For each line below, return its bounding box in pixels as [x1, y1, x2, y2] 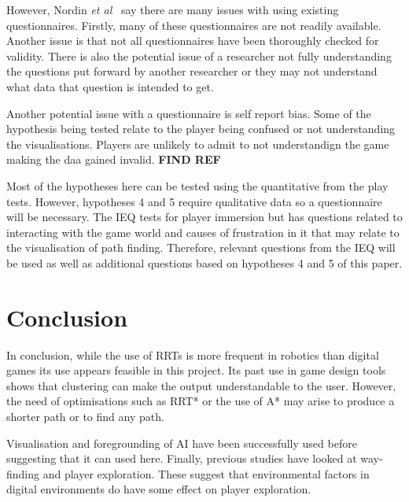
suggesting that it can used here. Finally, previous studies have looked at [6, 450, 357, 467]
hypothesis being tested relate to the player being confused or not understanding [6, 120, 396, 137]
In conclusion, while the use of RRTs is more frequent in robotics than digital [6, 346, 379, 363]
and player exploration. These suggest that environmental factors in [42, 465, 370, 482]
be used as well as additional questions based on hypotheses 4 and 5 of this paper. [6, 254, 403, 271]
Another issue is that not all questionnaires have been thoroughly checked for [6, 32, 379, 49]
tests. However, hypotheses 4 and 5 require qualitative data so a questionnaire [6, 193, 382, 209]
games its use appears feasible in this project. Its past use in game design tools [6, 362, 386, 378]
